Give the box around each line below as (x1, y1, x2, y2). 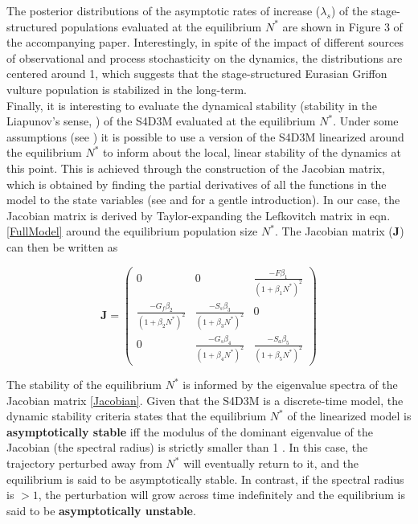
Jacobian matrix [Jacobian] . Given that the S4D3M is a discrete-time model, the (6, 391, 404, 408)
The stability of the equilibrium (6, 376, 162, 393)
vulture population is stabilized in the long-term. (6, 80, 247, 97)
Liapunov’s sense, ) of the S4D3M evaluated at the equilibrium (6, 113, 316, 129)
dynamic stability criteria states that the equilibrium (6, 407, 267, 424)
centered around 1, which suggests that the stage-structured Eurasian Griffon (6, 65, 387, 82)
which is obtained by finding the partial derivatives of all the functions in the (6, 175, 387, 192)
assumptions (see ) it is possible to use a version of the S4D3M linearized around (6, 128, 404, 145)
